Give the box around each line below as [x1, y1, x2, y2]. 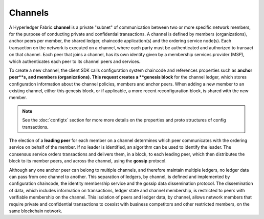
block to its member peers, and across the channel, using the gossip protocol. [9, 158, 167, 164]
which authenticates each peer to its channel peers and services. [9, 59, 141, 64]
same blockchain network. [9, 208, 63, 214]
